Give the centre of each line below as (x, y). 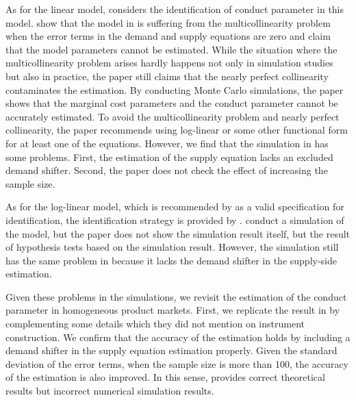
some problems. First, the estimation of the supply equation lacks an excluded (169, 157)
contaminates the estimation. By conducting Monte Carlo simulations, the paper (175, 89)
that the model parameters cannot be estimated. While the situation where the (171, 49)
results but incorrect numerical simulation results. (110, 391)
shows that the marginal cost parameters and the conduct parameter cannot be (172, 103)
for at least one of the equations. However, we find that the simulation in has (167, 143)
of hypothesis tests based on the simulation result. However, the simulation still (172, 247)
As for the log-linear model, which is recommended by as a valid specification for (175, 207)
